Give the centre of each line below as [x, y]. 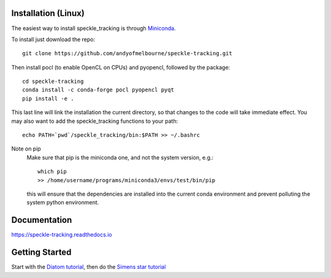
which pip [52, 172]
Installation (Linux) [48, 13]
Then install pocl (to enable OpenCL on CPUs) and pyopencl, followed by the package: [121, 67]
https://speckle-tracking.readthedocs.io [62, 235]
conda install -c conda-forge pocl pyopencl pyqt [98, 90]
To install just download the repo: [53, 39]
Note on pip [26, 149]
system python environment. [63, 203]
